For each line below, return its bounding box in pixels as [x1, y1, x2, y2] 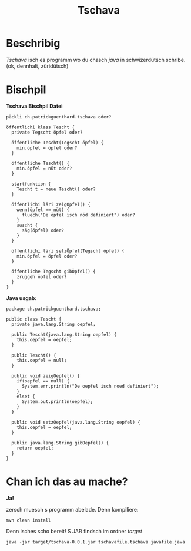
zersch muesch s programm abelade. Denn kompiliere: [6, 506, 139, 513]
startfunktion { [11, 181, 51, 187]
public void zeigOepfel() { [11, 372, 81, 379]
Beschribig [6, 37, 61, 50]
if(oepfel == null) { [16, 378, 69, 384]
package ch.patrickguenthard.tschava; [6, 306, 101, 312]
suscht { [16, 222, 38, 228]
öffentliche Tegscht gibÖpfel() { [11, 269, 96, 275]
